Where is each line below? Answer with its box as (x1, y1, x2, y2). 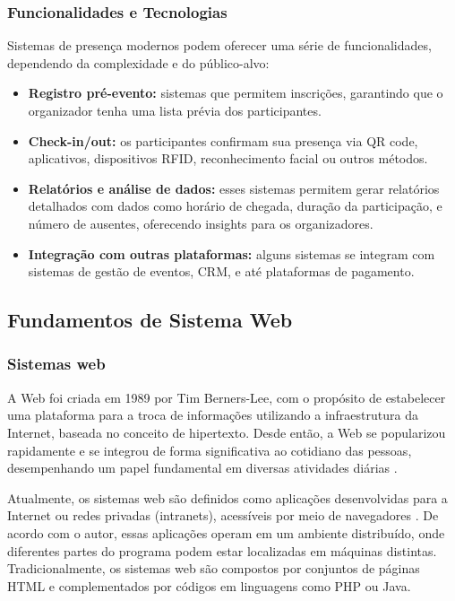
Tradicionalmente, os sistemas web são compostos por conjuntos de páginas (7, 559, 420, 578)
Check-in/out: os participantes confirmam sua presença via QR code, (28, 131, 418, 150)
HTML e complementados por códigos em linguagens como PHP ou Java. (7, 576, 411, 595)
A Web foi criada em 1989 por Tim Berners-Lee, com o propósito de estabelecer (7, 388, 446, 406)
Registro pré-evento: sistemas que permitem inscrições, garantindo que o (28, 83, 443, 102)
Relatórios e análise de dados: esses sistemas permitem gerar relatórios (28, 179, 440, 197)
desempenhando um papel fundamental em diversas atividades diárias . (7, 458, 398, 477)
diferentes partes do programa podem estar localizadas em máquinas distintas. (7, 541, 437, 560)
